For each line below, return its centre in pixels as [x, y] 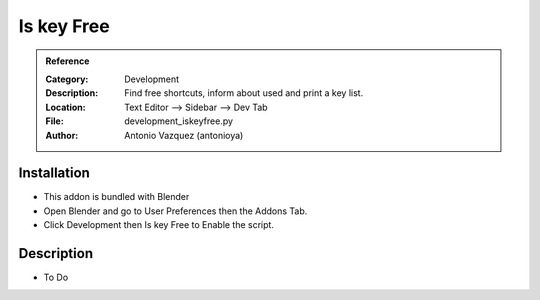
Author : [62, 135]
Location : [65, 107]
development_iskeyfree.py [179, 121]
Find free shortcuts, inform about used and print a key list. [244, 93]
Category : [67, 79]
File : [54, 121]
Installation [54, 173]
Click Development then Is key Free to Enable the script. [159, 225]
